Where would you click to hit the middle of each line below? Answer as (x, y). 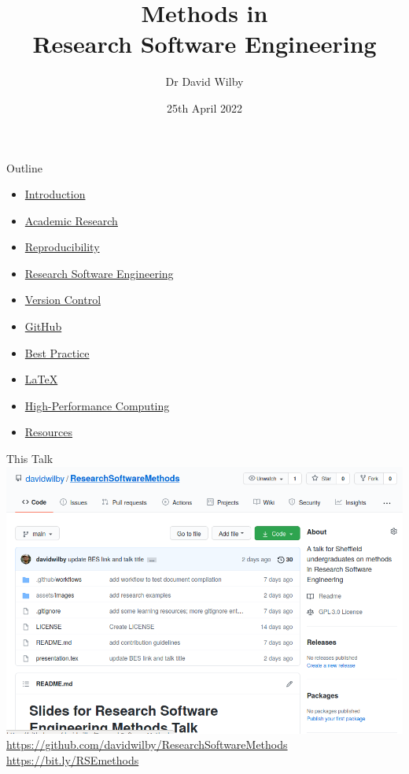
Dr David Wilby (204, 81)
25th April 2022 (204, 107)
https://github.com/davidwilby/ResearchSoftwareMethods (147, 744)
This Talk (30, 459)
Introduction (55, 194)
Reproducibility (62, 247)
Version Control (63, 300)
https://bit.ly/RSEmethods (73, 759)
